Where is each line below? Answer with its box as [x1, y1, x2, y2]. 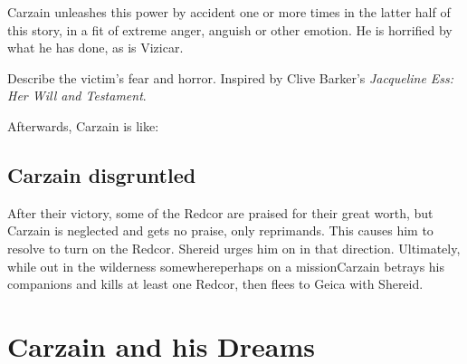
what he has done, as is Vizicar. [7, 38, 184, 57]
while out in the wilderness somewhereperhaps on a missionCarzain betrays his [7, 256, 445, 275]
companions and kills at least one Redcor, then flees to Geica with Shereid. [7, 274, 424, 293]
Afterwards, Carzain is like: [7, 116, 159, 135]
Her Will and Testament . [7, 86, 147, 105]
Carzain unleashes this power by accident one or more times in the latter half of [7, 3, 451, 21]
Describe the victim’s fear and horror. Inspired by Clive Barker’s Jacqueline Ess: [7, 68, 454, 87]
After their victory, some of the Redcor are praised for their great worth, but [7, 203, 434, 222]
